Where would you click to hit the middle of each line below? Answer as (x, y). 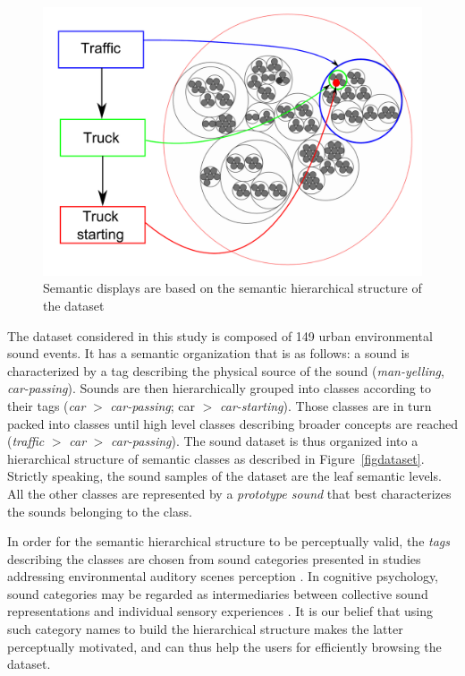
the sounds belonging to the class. (100, 511)
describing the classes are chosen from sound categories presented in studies (214, 558)
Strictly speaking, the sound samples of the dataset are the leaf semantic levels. (224, 476)
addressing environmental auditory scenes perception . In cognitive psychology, (223, 576)
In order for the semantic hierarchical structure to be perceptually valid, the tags (228, 541)
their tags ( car (46, 405)
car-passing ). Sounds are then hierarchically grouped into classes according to (219, 388)
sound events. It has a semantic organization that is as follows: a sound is (208, 353)
